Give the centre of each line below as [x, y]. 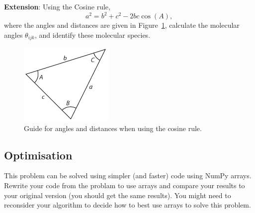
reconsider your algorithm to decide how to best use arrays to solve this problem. [127, 205]
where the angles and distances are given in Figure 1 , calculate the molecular [122, 25]
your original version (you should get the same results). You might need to [118, 195]
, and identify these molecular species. [92, 35]
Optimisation [38, 155]
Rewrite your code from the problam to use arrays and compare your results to [125, 185]
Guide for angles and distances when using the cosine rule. [113, 128]
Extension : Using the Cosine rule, [57, 6]
